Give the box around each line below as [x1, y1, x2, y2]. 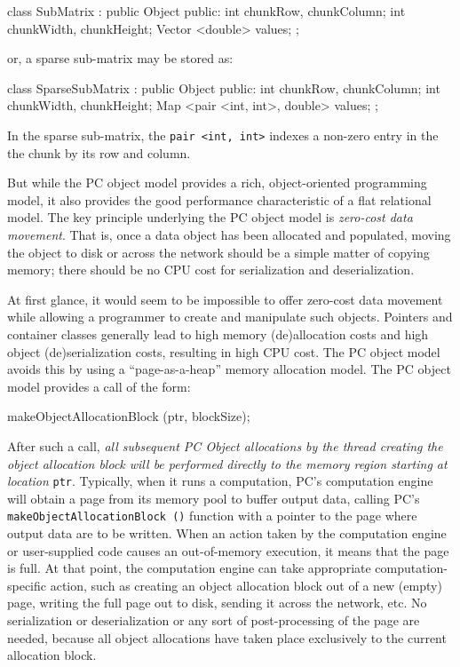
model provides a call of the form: [7, 377, 191, 395]
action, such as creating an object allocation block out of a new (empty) [50, 576, 442, 594]
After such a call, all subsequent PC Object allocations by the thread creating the [7, 436, 443, 455]
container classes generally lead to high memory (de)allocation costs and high [7, 324, 429, 343]
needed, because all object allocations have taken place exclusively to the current [7, 628, 447, 647]
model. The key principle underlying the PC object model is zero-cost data [7, 208, 413, 226]
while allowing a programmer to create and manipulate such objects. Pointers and [7, 307, 453, 326]
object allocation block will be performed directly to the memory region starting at [7, 454, 448, 472]
